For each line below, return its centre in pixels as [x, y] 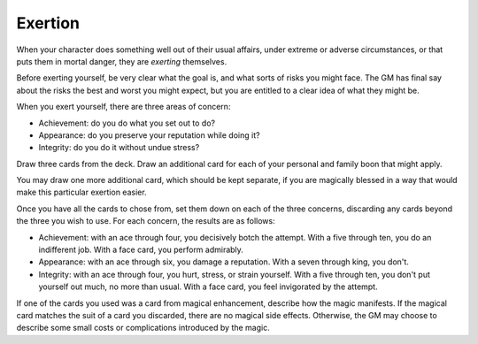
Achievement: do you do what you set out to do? [127, 123]
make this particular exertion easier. [81, 192]
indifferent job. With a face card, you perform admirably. [141, 250]
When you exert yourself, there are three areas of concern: [123, 107]
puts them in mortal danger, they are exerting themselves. [122, 61]
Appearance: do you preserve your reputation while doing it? [149, 135]
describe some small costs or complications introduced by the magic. [143, 328]
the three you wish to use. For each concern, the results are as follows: [146, 221]
